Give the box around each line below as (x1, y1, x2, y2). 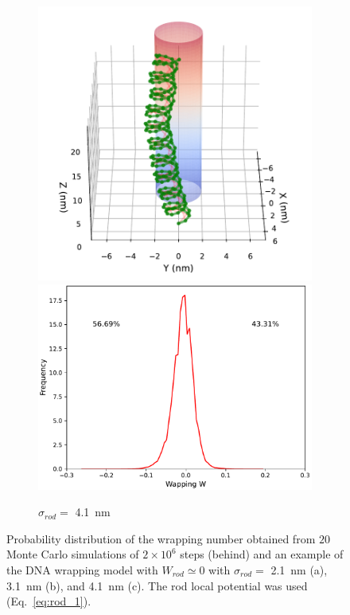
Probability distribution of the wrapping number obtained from (6, 530, 316, 546)
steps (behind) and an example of (180, 546, 344, 562)
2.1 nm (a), (270, 561, 328, 578)
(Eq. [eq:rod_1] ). (6, 593, 91, 609)
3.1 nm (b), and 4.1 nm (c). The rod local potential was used (6, 577, 308, 593)
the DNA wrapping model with (6, 561, 158, 578)
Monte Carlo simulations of (6, 546, 139, 562)
